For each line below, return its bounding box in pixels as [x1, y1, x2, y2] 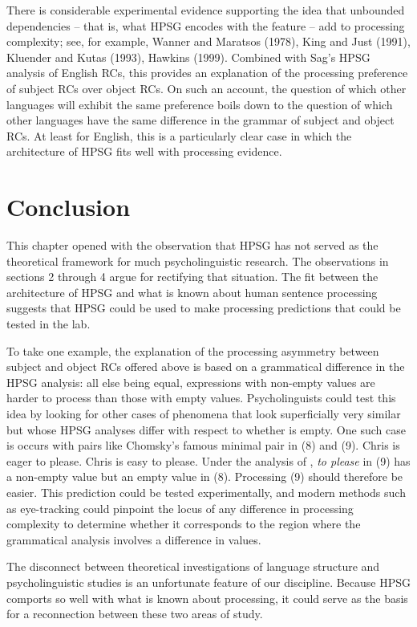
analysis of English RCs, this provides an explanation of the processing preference [6, 64, 408, 81]
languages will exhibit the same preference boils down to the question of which [6, 96, 393, 112]
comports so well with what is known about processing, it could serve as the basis [6, 589, 408, 606]
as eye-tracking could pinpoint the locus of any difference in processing [6, 499, 354, 516]
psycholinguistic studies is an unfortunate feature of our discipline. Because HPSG [6, 573, 411, 590]
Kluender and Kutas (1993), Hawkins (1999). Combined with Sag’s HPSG [6, 48, 370, 65]
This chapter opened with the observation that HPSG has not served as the [6, 237, 379, 254]
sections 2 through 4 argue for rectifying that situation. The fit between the [6, 268, 379, 285]
